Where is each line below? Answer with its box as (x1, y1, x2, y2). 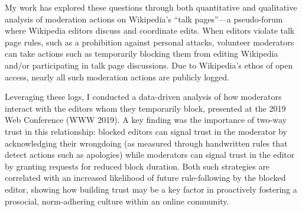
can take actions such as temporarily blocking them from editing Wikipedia (5, 47, 278, 60)
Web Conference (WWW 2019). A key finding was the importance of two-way (5, 113, 287, 126)
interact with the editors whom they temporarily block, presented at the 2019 (5, 102, 286, 114)
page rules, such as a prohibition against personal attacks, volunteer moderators (5, 35, 294, 48)
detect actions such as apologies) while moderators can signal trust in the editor (5, 148, 295, 161)
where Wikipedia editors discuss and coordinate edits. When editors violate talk (5, 24, 295, 37)
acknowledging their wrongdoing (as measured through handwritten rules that (5, 137, 288, 149)
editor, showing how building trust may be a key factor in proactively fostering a (5, 183, 297, 195)
